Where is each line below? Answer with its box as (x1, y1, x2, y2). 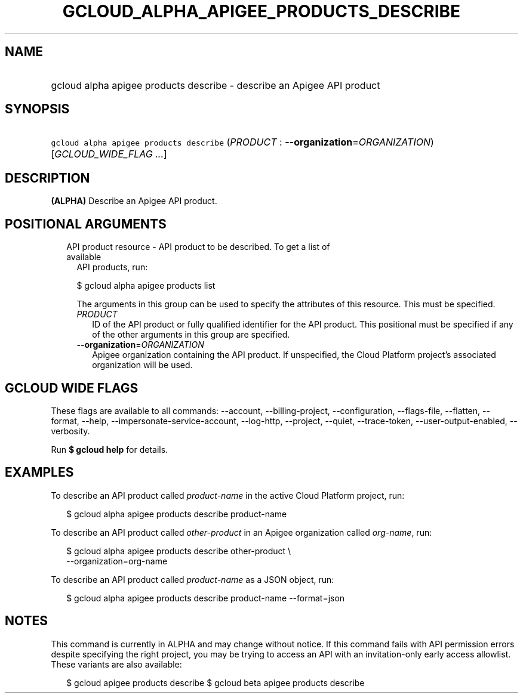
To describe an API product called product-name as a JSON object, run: (51, 574, 334, 585)
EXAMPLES (5, 465, 74, 480)
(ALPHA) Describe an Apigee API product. (51, 196, 217, 206)
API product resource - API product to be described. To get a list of (66, 242, 330, 252)
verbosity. (51, 425, 90, 436)
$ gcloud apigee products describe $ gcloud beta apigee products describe (66, 677, 365, 688)
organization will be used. (92, 360, 193, 370)
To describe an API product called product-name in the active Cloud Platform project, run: (51, 490, 405, 501)
